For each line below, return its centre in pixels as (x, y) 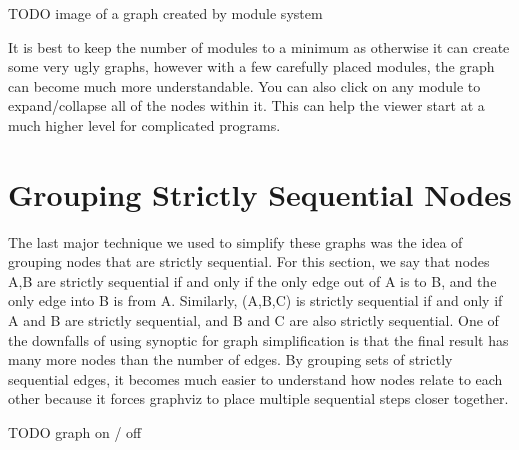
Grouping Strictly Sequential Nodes (260, 193)
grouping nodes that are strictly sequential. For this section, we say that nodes (249, 261)
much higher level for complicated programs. (144, 124)
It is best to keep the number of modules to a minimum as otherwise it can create (259, 46)
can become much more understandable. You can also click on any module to (244, 85)
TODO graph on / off (75, 432)
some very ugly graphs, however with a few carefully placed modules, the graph (251, 66)
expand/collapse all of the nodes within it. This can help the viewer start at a (246, 105)
